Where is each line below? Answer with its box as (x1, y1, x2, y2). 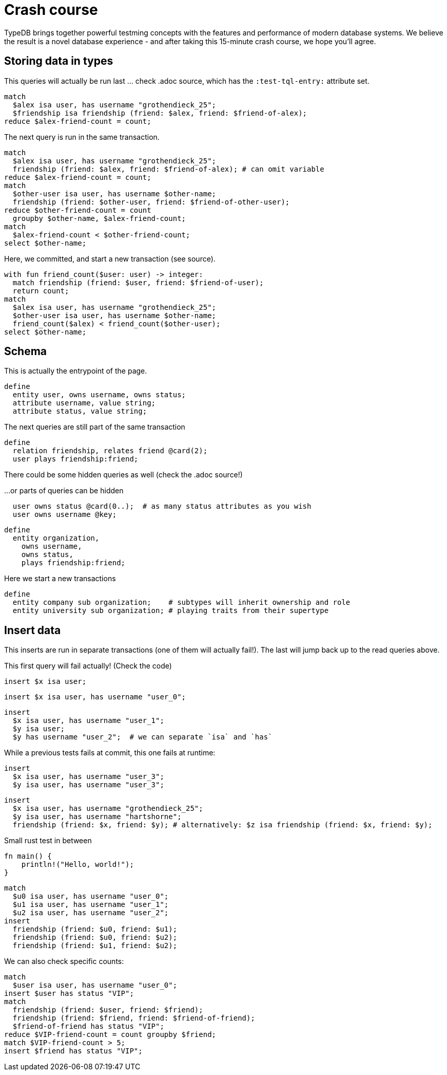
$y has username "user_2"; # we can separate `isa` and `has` (12, 733, 273, 742)
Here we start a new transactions (4, 574, 116, 583)
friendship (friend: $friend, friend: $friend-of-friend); (12, 1014, 255, 1023)
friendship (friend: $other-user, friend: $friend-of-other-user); (12, 197, 290, 206)
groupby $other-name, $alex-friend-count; (12, 214, 186, 223)
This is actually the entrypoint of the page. (4, 366, 147, 376)
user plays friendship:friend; (12, 455, 139, 464)
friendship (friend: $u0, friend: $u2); (12, 933, 178, 942)
